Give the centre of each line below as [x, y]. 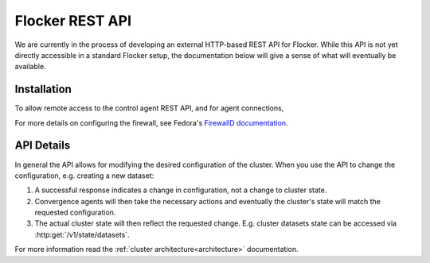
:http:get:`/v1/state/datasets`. [82, 234]
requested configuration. [75, 213]
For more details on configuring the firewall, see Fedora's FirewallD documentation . [151, 122]
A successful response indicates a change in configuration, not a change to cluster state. [181, 190]
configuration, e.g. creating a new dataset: [84, 176]
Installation [43, 89]
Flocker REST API [73, 21]
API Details [43, 146]
